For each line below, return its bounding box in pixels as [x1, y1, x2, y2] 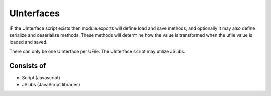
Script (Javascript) [22, 74, 60, 80]
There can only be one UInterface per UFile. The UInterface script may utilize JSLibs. [9, 48, 186, 54]
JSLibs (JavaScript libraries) [22, 82, 80, 88]
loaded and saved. [9, 39, 48, 45]
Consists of [9, 61, 46, 70]
